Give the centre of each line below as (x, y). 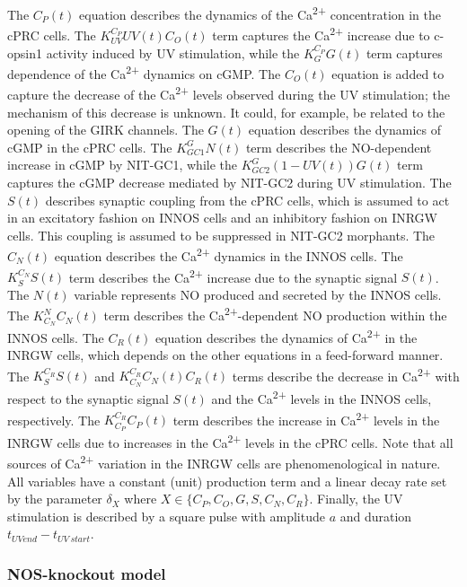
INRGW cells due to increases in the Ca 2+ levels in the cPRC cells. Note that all (230, 441)
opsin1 (25, 53)
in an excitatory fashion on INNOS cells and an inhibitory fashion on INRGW (222, 218)
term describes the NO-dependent (339, 147)
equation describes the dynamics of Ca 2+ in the (286, 336)
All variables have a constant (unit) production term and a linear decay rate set (227, 481)
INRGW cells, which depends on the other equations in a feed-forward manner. (225, 355)
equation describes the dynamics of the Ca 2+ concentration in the (260, 13)
